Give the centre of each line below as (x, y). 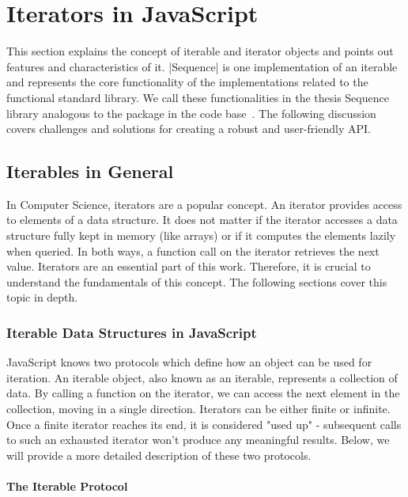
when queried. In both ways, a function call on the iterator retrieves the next (193, 250)
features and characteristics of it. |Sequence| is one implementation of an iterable (202, 66)
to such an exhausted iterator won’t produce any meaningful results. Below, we (198, 440)
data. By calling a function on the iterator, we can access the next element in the (203, 393)
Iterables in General (90, 171)
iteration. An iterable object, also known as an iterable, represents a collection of (202, 377)
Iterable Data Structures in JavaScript (132, 332)
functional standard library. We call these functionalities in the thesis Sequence (198, 97)
